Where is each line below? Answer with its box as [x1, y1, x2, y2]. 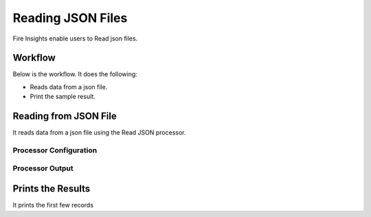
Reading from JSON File [12, 111, 117, 122]
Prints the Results [12, 183, 91, 195]
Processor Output [12, 163, 74, 173]
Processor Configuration [12, 145, 98, 155]
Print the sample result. [30, 93, 96, 101]
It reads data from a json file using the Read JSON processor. [12, 128, 186, 137]
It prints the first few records [12, 201, 94, 209]
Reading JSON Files [12, 10, 128, 25]
